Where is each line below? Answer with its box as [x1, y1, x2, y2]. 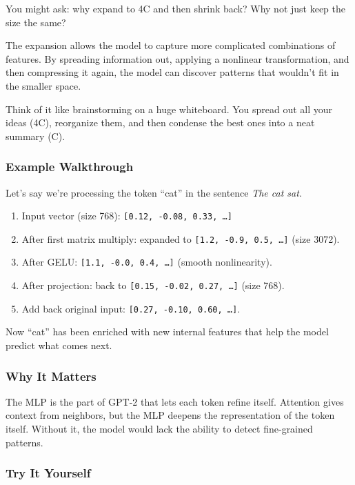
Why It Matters [6, 367, 97, 384]
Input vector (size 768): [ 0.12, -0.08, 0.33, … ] [21, 208, 232, 223]
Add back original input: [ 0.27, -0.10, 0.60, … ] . [21, 301, 241, 315]
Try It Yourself [6, 464, 91, 482]
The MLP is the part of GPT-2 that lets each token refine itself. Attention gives [6, 394, 344, 408]
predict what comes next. [6, 338, 112, 353]
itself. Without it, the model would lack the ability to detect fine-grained [6, 422, 313, 436]
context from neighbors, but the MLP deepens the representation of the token [6, 408, 335, 422]
